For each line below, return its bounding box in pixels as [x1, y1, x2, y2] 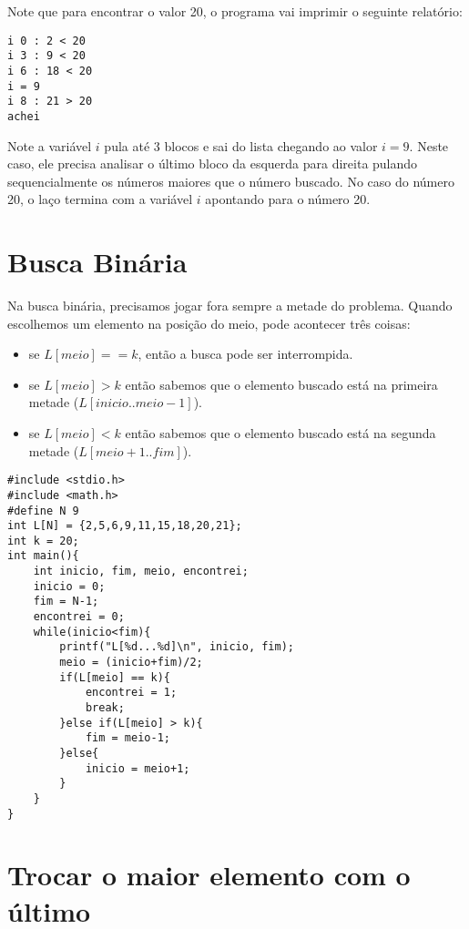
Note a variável [7, 136, 92, 155]
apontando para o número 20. [205, 189, 371, 209]
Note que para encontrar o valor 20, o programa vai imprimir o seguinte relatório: [7, 2, 463, 20]
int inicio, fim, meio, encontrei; [33, 565, 249, 578]
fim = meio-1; [85, 731, 170, 745]
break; [85, 701, 125, 715]
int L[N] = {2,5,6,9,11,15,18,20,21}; [7, 519, 242, 533]
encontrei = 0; [33, 610, 125, 624]
